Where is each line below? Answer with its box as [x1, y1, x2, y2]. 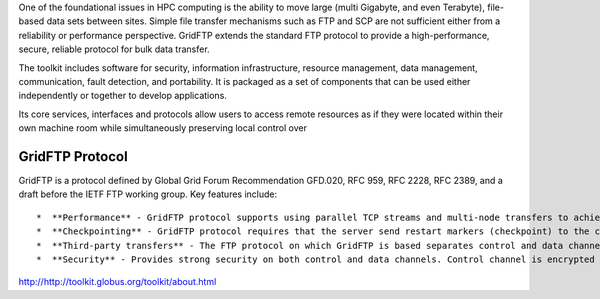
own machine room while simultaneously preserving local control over [18, 122, 307, 134]
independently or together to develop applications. [18, 90, 227, 102]
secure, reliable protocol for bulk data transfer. [18, 43, 210, 55]
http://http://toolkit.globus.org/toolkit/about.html [18, 276, 217, 288]
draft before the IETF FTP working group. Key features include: [18, 188, 278, 200]
